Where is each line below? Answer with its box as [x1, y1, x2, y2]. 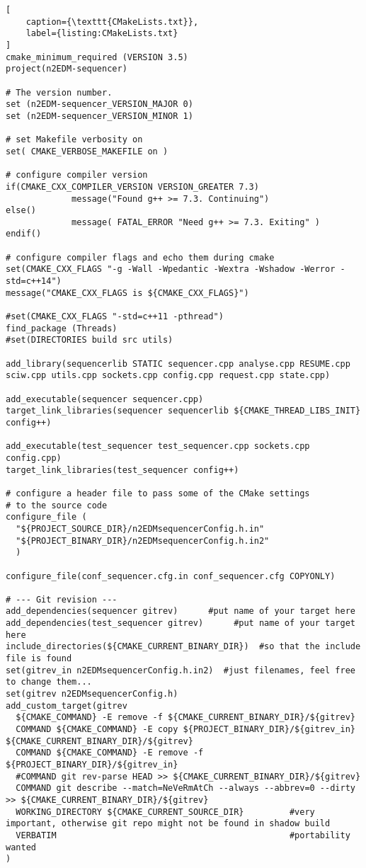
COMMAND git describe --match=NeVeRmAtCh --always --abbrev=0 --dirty [16, 783, 355, 794]
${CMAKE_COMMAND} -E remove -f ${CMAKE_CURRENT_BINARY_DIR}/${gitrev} [16, 712, 355, 723]
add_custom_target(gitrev [6, 700, 127, 711]
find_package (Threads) [6, 323, 118, 333]
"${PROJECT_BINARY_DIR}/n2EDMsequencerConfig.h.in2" [16, 535, 270, 546]
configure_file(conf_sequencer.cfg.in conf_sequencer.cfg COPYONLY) [6, 571, 336, 581]
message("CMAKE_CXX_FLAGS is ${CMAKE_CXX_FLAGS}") [6, 287, 249, 298]
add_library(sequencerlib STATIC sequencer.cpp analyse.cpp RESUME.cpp [6, 358, 350, 369]
